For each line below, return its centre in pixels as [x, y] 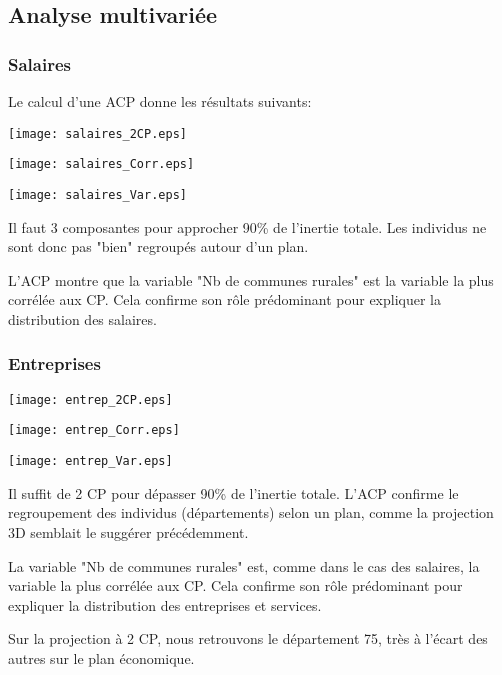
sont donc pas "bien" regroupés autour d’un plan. [158, 246]
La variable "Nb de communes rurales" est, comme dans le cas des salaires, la [244, 565]
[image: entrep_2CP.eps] [90, 399]
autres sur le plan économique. [101, 657]
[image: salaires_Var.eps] [97, 194]
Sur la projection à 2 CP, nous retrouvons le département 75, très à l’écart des [248, 638]
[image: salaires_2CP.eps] [97, 133]
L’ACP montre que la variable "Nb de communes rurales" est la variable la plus [251, 279]
